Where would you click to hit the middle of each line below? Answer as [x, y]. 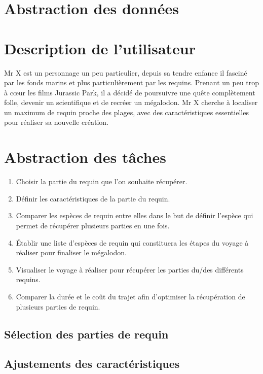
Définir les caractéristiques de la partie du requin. [93, 198]
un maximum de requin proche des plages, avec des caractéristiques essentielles [126, 112]
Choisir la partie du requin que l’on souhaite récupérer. [102, 181]
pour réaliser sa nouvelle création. [57, 122]
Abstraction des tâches [85, 157]
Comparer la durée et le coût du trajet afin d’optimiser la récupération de [130, 296]
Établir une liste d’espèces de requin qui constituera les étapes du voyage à [132, 242]
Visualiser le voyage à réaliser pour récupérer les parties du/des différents [130, 269]
